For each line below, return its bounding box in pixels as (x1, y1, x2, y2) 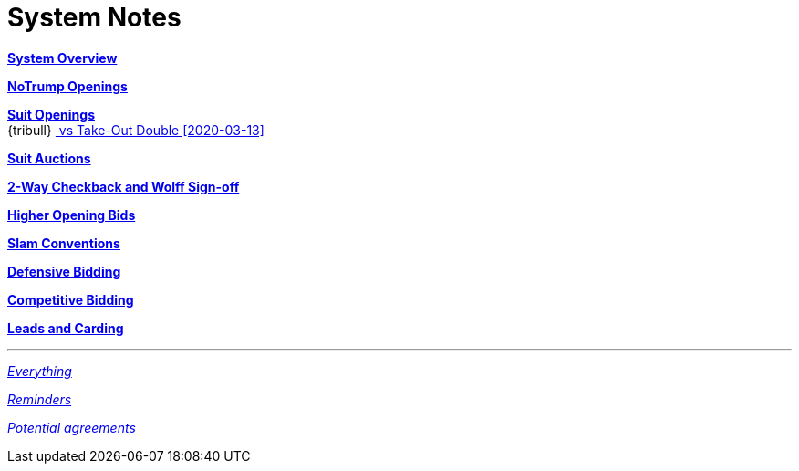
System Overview (7, 49, 118, 66)
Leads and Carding (7, 319, 124, 336)
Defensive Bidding (7, 263, 121, 279)
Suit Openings (7, 106, 95, 122)
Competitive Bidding (7, 291, 134, 308)
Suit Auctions (7, 150, 91, 166)
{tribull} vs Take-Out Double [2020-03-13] (7, 121, 265, 138)
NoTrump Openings (7, 78, 128, 94)
